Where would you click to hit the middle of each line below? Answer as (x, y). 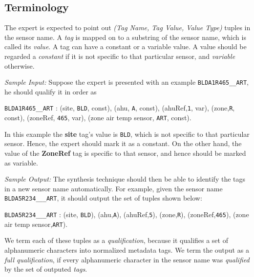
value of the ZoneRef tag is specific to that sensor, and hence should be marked (125, 153)
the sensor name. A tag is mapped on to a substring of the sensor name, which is (125, 37)
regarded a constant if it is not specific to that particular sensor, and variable (120, 56)
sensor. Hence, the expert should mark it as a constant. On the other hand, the (123, 143)
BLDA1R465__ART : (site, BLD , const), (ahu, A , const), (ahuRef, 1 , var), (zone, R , (120, 108)
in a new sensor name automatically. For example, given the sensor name (114, 188)
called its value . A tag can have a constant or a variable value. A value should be (126, 46)
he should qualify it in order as (51, 91)
